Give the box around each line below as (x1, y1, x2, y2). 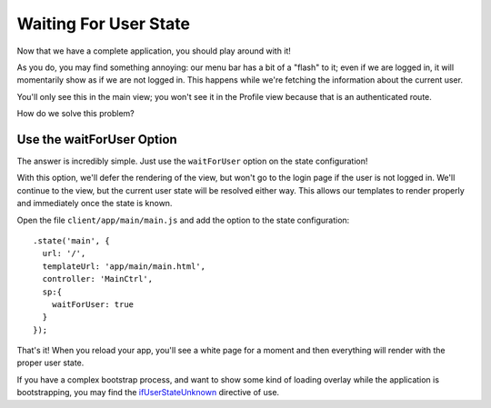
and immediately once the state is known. (16, 198, 173, 209)
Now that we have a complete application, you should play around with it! (16, 45, 291, 56)
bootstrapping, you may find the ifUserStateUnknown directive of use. (16, 387, 280, 398)
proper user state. (16, 357, 85, 368)
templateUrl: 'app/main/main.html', (42, 261, 206, 272)
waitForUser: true (51, 299, 135, 309)
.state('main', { (33, 235, 110, 245)
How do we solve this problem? (16, 108, 135, 119)
